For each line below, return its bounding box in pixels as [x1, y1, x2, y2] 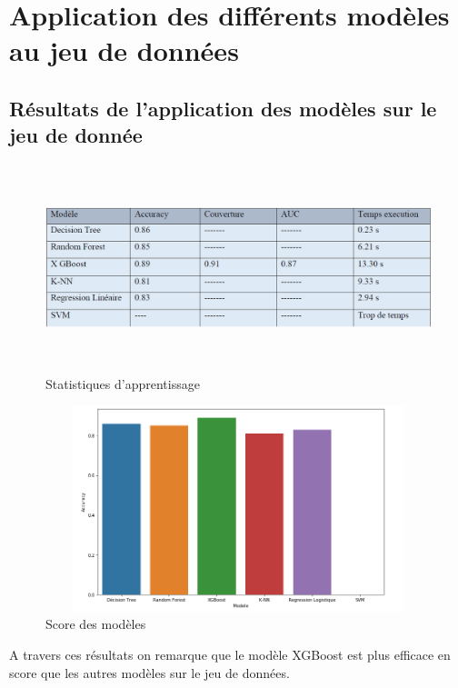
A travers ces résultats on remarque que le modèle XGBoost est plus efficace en [9, 645, 451, 664]
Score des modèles [45, 614, 146, 633]
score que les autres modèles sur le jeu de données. [9, 663, 290, 682]
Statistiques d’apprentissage [45, 374, 200, 393]
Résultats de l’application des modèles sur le [9, 94, 437, 122]
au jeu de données [9, 32, 239, 69]
